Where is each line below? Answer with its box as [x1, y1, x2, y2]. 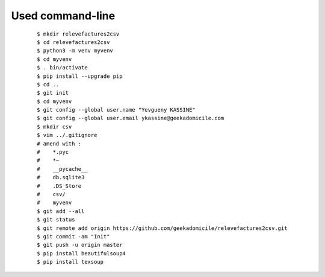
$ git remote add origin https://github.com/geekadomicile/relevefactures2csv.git [37, 224, 288, 232]
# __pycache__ [37, 165, 88, 172]
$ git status [37, 216, 75, 223]
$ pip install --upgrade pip [37, 72, 123, 80]
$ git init [37, 89, 69, 97]
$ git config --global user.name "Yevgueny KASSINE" [37, 106, 196, 113]
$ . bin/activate [37, 64, 88, 71]
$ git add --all [37, 208, 85, 214]
